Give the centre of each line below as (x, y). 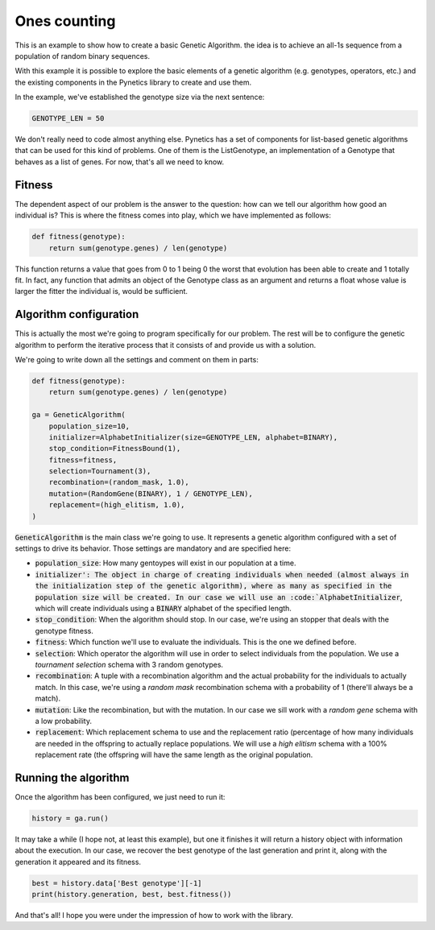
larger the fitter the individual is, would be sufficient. (101, 291)
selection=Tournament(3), (100, 471)
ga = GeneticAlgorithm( (79, 415)
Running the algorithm (72, 777)
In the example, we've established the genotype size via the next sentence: (140, 97)
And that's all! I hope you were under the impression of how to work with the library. (154, 916)
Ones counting (65, 21)
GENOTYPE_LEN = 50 (68, 118)
